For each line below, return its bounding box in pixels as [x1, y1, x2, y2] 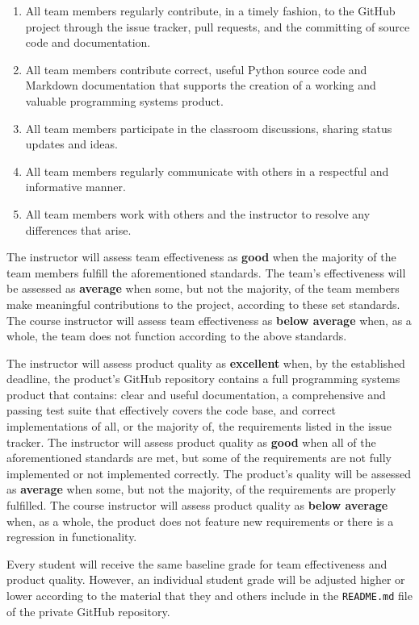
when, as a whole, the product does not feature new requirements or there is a [6, 512, 394, 529]
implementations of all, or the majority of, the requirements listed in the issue [6, 418, 392, 435]
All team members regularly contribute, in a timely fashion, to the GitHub [25, 2, 396, 19]
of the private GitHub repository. [6, 602, 170, 619]
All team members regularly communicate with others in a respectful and [25, 162, 389, 179]
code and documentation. [25, 34, 151, 51]
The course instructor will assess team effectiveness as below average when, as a [6, 311, 412, 328]
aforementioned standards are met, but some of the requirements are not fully [6, 449, 392, 466]
